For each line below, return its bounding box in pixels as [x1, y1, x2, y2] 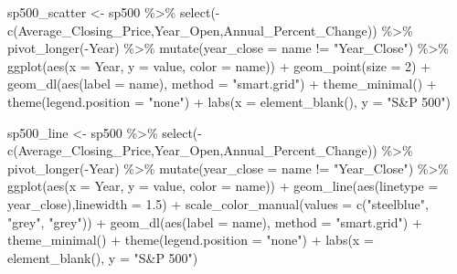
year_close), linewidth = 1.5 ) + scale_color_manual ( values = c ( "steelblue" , [7, 194, 429, 213]
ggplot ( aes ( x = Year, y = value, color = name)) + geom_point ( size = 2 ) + [7, 56, 431, 75]
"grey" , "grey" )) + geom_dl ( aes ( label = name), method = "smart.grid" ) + [7, 212, 422, 231]
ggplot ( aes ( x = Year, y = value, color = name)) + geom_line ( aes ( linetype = [7, 176, 439, 195]
